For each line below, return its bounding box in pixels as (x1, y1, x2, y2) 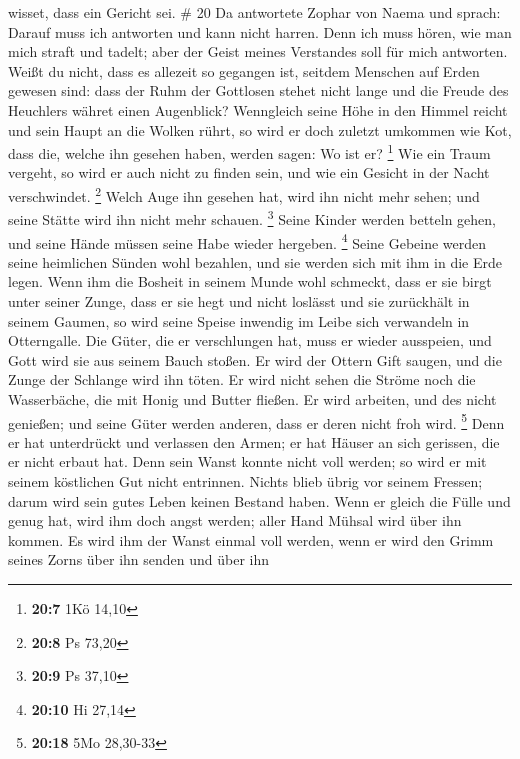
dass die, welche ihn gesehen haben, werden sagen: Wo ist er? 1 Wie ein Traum (8, 140, 491, 163)
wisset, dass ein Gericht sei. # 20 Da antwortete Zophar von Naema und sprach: (8, 2, 501, 22)
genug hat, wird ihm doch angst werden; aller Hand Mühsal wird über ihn (8, 510, 462, 531)
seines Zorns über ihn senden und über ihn (8, 549, 270, 570)
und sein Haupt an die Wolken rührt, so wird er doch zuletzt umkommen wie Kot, (8, 119, 512, 140)
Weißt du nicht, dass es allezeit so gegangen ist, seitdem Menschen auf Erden (8, 60, 480, 81)
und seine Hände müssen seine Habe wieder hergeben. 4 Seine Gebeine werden (8, 229, 487, 253)
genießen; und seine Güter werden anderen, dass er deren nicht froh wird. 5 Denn (8, 409, 505, 433)
